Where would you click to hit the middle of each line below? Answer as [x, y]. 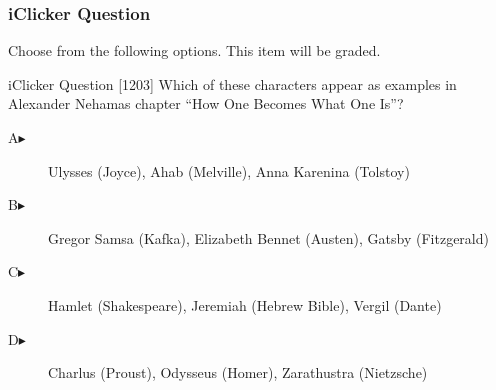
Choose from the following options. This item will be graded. [194, 50]
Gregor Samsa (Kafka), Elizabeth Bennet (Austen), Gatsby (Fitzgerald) [268, 237]
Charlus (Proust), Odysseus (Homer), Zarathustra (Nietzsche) [238, 372]
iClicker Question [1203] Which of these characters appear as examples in [232, 83]
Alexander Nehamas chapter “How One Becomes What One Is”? [206, 103]
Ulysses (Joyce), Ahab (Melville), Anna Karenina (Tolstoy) [229, 170]
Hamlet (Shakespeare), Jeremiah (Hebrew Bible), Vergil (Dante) [245, 304]
